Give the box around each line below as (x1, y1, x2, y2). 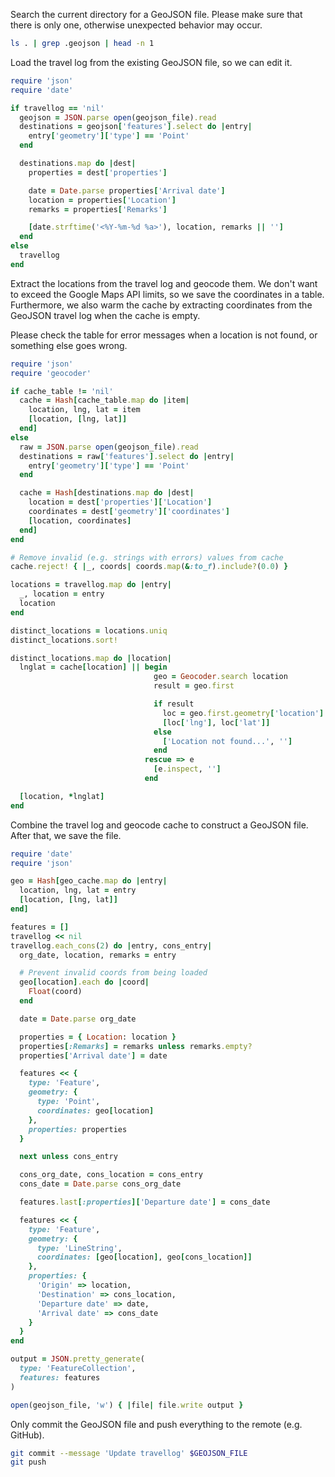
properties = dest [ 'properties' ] (28, 167, 168, 178)
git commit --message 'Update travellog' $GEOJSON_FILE (10, 1448, 248, 1458)
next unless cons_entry (19, 1152, 118, 1162)
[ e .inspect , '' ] (153, 764, 222, 774)
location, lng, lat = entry (19, 885, 137, 896)
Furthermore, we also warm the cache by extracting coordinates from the (10, 299, 313, 311)
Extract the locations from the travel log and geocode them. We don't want (10, 277, 318, 289)
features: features (19, 1372, 101, 1383)
